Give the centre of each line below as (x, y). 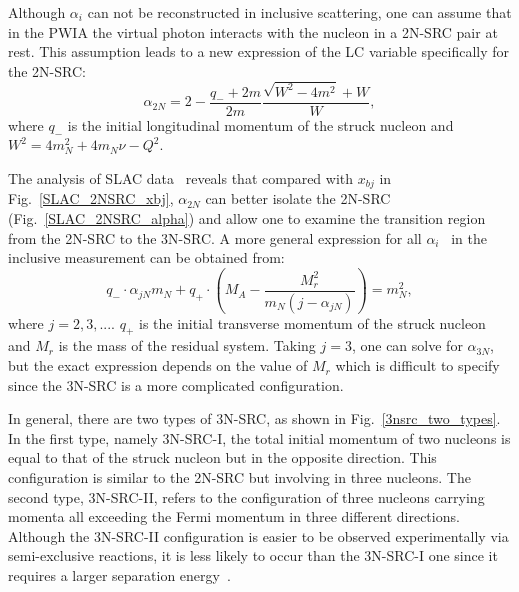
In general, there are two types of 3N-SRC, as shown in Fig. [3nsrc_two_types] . (254, 418)
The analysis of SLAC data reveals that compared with (181, 177)
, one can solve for (407, 345)
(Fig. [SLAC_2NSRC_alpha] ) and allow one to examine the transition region (247, 217)
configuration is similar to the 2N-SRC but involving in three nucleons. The (239, 477)
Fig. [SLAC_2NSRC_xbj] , (91, 198)
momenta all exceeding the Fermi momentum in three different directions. (234, 516)
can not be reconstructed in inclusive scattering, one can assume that (299, 12)
